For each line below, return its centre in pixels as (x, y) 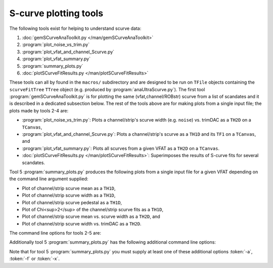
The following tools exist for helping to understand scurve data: (75, 28)
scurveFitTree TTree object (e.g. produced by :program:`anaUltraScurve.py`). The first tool (107, 89)
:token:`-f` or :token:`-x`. (35, 259)
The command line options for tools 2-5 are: (55, 233)
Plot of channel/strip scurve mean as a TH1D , (69, 188)
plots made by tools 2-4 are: (39, 110)
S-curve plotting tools (56, 13)
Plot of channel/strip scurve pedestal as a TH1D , (72, 202)
